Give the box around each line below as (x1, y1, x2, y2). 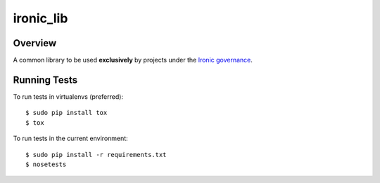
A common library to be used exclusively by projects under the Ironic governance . (13, 56, 253, 65)
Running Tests (13, 74, 77, 86)
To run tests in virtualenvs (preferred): (13, 92, 123, 101)
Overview (13, 37, 57, 49)
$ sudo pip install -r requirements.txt (25, 151, 167, 158)
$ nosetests (25, 160, 67, 168)
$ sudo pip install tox (25, 109, 108, 117)
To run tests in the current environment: (13, 134, 128, 143)
